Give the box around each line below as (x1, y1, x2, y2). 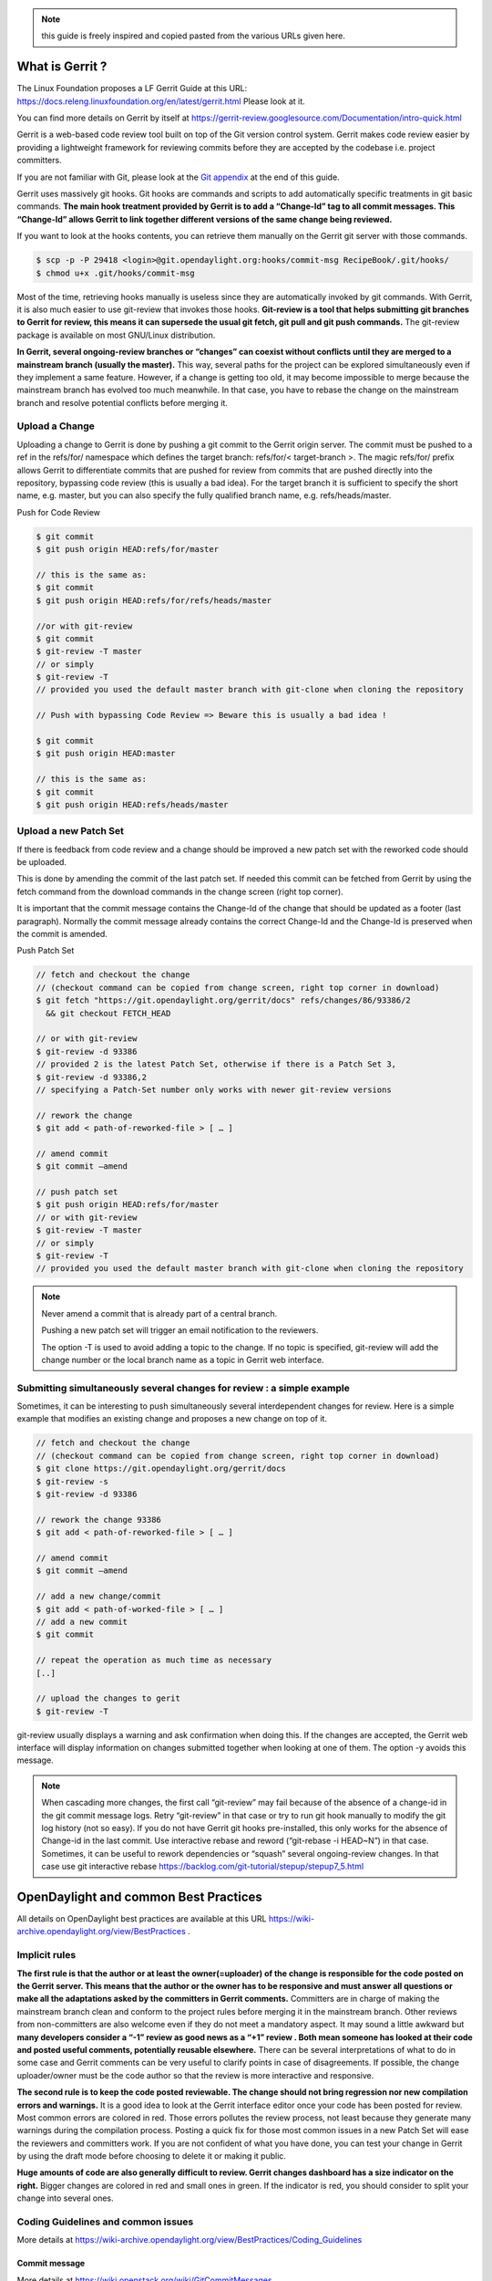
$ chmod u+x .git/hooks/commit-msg (36, 267, 195, 278)
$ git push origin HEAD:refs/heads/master (36, 799, 229, 809)
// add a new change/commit (36, 1591, 161, 1601)
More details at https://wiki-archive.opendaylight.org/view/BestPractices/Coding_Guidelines (16, 2234, 363, 2245)
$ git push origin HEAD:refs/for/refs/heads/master (36, 595, 272, 606)
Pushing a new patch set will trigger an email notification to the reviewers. (41, 1325, 319, 1336)
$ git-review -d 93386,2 (36, 1072, 148, 1082)
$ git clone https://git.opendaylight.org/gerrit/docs (36, 1463, 286, 1474)
